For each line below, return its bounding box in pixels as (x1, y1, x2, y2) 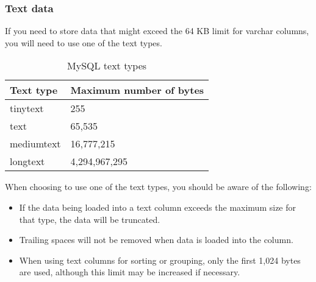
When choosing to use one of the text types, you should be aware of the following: (5, 180, 312, 193)
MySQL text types (67, 58, 147, 73)
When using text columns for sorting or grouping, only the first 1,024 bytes (19, 253, 301, 266)
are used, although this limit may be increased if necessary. (19, 266, 240, 278)
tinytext (10, 101, 44, 116)
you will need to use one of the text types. (5, 36, 162, 49)
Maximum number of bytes (70, 83, 204, 97)
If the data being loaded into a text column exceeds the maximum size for (19, 201, 296, 213)
